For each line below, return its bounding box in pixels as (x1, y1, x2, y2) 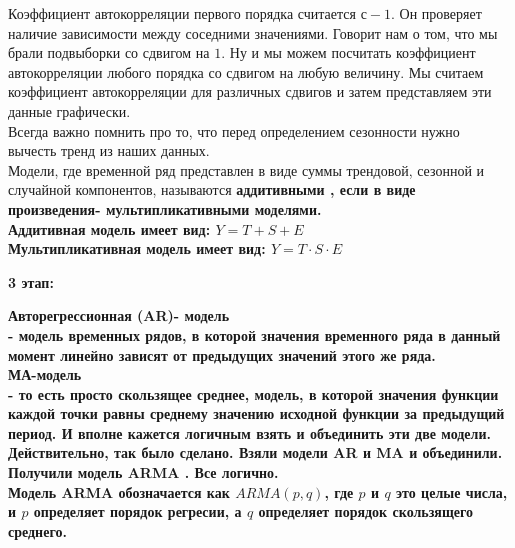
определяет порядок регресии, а (33, 501, 242, 522)
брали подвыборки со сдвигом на (8, 42, 210, 63)
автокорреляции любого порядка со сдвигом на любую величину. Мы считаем (8, 61, 484, 82)
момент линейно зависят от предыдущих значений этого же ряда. (8, 344, 436, 365)
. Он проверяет (390, 3, 482, 23)
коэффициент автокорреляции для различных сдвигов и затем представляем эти (8, 81, 492, 102)
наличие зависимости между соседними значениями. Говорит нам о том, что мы (8, 22, 498, 43)
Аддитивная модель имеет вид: (8, 218, 211, 239)
